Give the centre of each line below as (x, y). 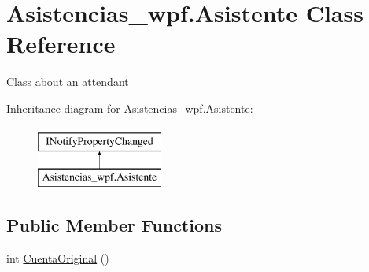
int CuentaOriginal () (58, 257)
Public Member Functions (114, 225)
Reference (61, 44)
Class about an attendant (68, 82)
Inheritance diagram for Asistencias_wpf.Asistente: (130, 108)
